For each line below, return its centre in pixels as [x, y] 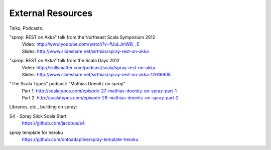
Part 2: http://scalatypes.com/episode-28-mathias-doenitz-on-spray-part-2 [100, 98]
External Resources [51, 13]
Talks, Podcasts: [26, 28]
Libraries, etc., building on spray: [43, 107]
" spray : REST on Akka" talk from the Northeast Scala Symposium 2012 [82, 37]
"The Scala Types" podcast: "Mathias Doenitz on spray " [67, 84]
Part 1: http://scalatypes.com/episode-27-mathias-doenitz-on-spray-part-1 [99, 91]
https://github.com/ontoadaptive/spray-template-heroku [80, 139]
